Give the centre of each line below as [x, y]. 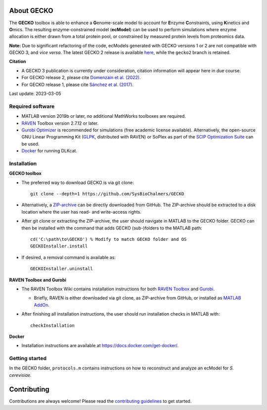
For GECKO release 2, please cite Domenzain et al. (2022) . [81, 78]
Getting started [28, 359]
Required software [32, 106]
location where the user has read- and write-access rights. [82, 212]
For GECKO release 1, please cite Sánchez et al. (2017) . [77, 85]
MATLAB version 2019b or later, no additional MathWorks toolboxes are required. [104, 116]
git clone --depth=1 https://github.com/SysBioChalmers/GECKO [107, 194]
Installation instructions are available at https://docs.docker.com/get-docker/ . [100, 346]
